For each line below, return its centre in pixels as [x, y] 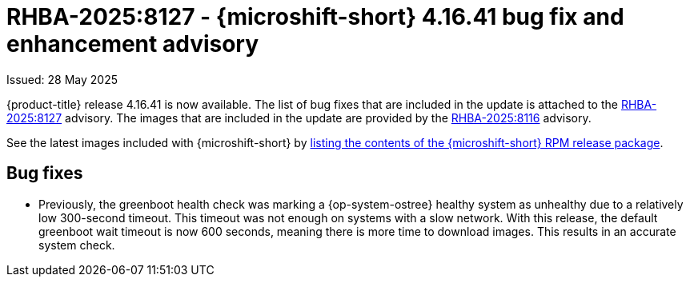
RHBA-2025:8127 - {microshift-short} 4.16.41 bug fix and [315, 17]
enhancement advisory [133, 44]
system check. [77, 245]
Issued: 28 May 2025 [62, 79]
